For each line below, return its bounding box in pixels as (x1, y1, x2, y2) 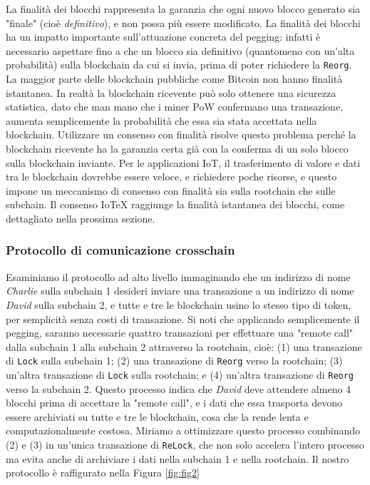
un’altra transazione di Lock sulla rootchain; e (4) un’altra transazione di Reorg (6, 367, 354, 382)
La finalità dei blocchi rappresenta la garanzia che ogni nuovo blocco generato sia (6, 1, 361, 16)
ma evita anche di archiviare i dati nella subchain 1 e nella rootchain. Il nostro (6, 451, 349, 466)
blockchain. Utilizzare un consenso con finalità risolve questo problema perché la (6, 127, 356, 142)
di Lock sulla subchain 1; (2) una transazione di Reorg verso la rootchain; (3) (6, 353, 343, 368)
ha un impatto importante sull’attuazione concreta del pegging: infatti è (6, 29, 321, 44)
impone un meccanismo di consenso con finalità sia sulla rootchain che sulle (6, 183, 336, 198)
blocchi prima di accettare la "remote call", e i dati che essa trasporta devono (6, 395, 343, 410)
